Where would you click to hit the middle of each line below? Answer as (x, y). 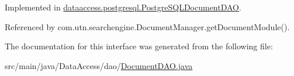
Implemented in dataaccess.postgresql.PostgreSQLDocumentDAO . (123, 7)
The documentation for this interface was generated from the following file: (139, 46)
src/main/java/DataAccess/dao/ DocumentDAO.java (99, 65)
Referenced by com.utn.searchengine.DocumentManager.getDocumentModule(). (147, 26)
